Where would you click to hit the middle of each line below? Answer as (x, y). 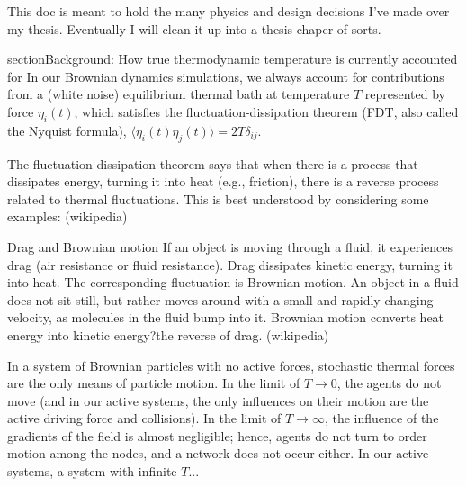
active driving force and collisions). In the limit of (144, 418)
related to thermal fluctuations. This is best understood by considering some (218, 198)
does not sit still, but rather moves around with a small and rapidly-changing (220, 299)
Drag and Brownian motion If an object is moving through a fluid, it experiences (230, 246)
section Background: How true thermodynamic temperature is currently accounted (233, 59)
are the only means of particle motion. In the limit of (154, 383)
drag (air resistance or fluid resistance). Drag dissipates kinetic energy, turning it (230, 264)
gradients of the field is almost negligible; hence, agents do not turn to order (217, 435)
